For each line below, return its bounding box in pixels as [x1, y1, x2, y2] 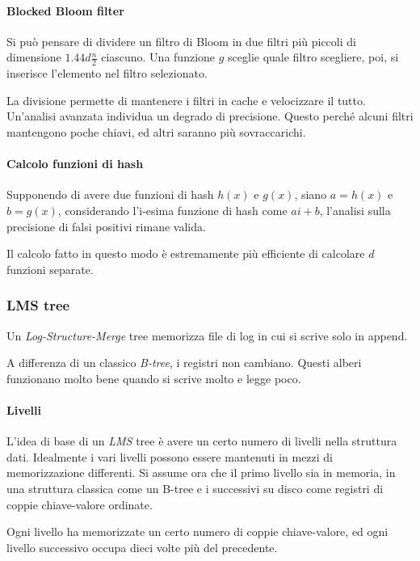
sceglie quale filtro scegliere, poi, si [228, 49, 399, 65]
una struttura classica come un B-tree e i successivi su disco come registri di [6, 479, 384, 496]
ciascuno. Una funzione [101, 49, 216, 65]
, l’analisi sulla [319, 201, 391, 218]
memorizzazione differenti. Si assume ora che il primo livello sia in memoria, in [6, 464, 396, 481]
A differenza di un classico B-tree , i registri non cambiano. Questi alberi [6, 354, 362, 371]
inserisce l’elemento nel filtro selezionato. [6, 65, 208, 82]
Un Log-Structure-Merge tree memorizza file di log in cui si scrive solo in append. [6, 327, 408, 344]
